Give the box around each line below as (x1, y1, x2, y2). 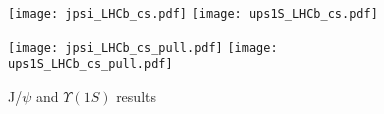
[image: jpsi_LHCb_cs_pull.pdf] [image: (8, 40, 278, 55)
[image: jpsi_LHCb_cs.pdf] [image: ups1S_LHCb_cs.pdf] (8, 7, 378, 21)
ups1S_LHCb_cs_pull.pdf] (8, 57, 173, 72)
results (116, 85, 156, 106)
